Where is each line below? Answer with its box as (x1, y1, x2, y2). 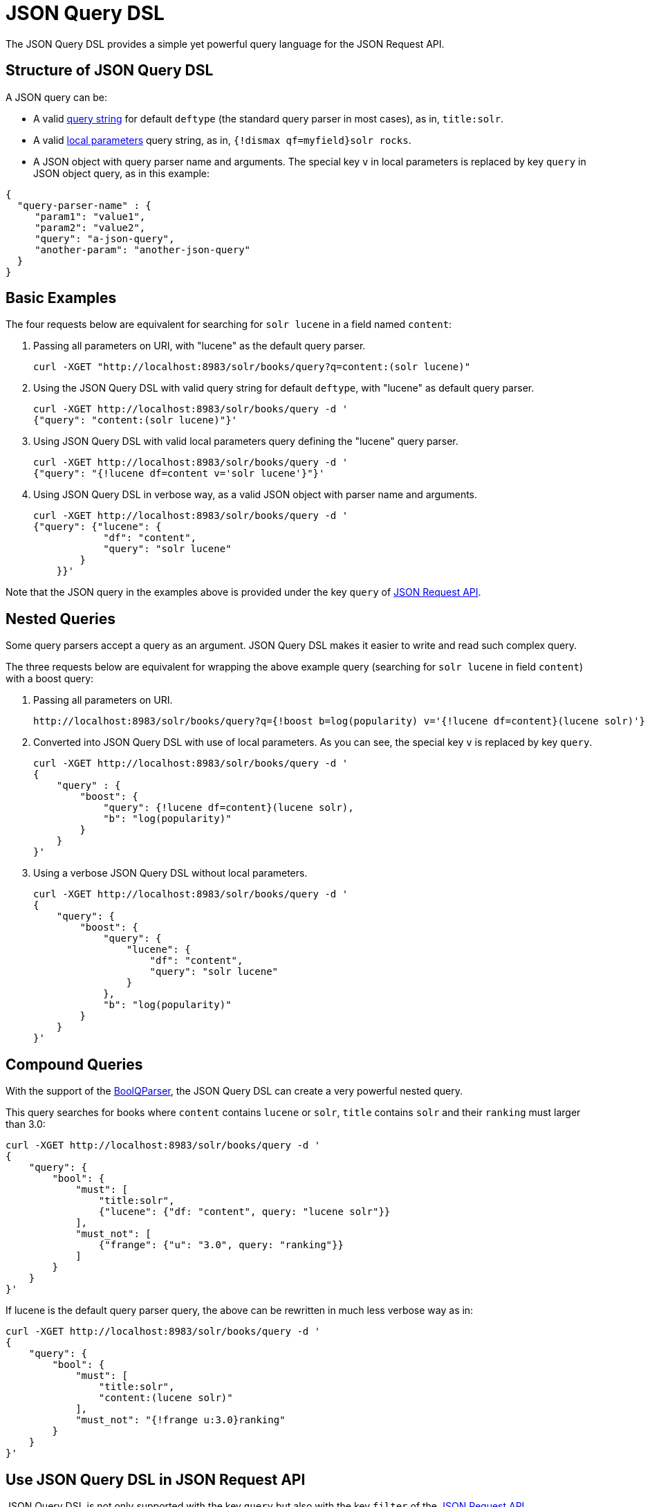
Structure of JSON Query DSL (6, 62, 214, 80)
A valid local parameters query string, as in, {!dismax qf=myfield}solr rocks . (33, 134, 411, 146)
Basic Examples (6, 289, 117, 307)
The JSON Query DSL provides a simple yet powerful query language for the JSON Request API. (6, 37, 445, 50)
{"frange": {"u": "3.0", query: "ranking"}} (98, 1239, 344, 1251)
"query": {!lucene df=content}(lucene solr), (103, 802, 354, 814)
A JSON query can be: (6, 91, 108, 103)
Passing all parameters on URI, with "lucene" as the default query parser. (33, 340, 366, 352)
